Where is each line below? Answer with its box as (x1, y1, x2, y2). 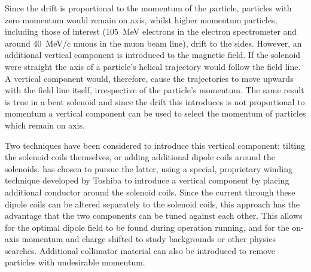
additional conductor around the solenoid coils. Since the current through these (5, 185, 295, 198)
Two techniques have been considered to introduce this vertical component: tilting (5, 139, 306, 151)
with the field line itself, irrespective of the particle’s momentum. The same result (5, 84, 304, 96)
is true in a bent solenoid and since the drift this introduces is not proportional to (5, 95, 305, 108)
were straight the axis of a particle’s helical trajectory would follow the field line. (5, 60, 301, 72)
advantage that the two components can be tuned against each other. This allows (5, 209, 303, 222)
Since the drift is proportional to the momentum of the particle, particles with (5, 2, 292, 14)
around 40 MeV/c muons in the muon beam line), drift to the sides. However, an (5, 36, 302, 49)
